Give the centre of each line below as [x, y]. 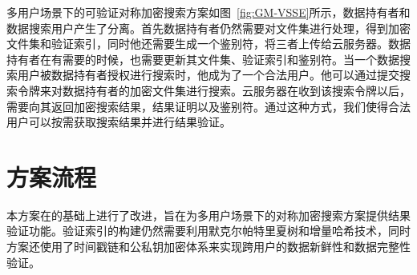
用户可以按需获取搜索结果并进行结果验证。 [119, 122]
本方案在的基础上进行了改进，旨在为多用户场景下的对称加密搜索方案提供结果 [208, 215]
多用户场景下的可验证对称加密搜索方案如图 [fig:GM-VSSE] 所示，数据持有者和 [208, 12]
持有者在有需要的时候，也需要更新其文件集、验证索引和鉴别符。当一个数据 [203, 59]
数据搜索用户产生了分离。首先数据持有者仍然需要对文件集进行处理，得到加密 [208, 28]
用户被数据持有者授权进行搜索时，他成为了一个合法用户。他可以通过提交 [208, 75]
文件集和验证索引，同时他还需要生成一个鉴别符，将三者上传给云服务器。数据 [208, 44]
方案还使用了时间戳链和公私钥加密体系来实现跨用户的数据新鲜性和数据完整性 [208, 247]
